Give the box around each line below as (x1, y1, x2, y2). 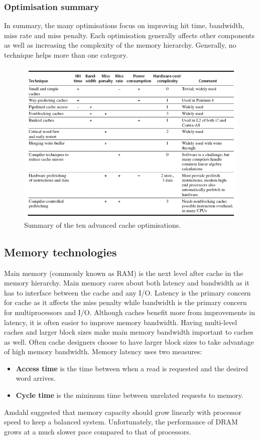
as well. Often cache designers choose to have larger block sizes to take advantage (4, 336, 254, 347)
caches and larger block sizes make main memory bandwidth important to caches (4, 327, 253, 337)
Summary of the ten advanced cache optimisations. (24, 219, 181, 230)
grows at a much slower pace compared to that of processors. (4, 426, 191, 436)
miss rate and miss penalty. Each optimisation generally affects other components (4, 30, 254, 40)
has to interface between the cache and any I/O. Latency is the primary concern (4, 287, 251, 298)
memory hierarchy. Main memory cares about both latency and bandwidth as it (4, 277, 249, 288)
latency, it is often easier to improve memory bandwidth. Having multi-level (4, 317, 237, 327)
